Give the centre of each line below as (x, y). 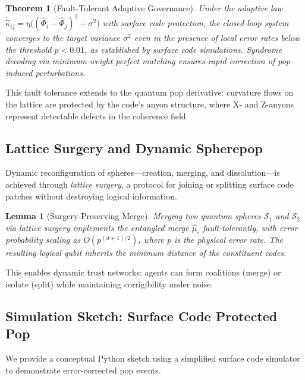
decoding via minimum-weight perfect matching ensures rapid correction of (140, 61)
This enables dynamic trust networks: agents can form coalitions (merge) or (143, 272)
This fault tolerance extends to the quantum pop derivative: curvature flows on (150, 92)
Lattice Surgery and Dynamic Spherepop (134, 148)
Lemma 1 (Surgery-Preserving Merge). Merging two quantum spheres (133, 216)
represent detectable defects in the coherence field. (97, 115)
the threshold (29, 49)
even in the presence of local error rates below (217, 38)
